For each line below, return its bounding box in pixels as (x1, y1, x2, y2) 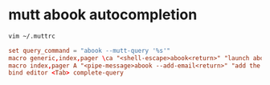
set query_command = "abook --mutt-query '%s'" (8, 47, 171, 55)
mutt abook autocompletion (8, 6, 198, 24)
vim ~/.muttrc (8, 32, 56, 40)
